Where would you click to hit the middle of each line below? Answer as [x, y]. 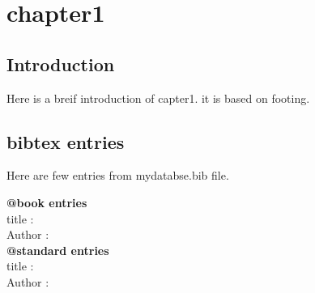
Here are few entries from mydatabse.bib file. [118, 175]
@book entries [47, 202]
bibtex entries [66, 141]
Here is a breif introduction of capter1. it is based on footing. [158, 98]
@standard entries [58, 250]
